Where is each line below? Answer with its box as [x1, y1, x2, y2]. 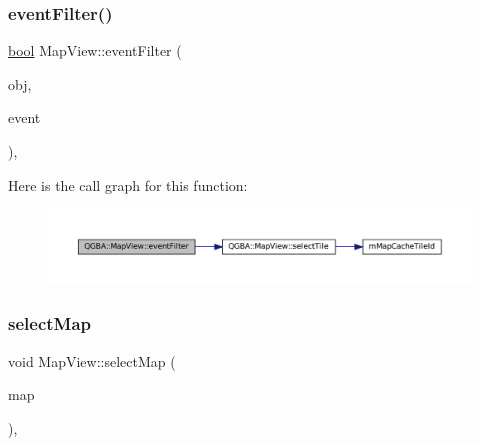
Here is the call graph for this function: [8, 174, 248, 195]
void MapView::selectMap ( [8, 350, 176, 371]
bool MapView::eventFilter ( [8, 40, 182, 61]
